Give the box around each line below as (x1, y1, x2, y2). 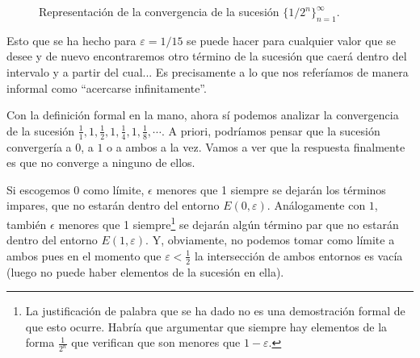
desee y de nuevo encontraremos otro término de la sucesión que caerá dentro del (6, 48, 407, 65)
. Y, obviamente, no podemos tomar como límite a (145, 231, 395, 248)
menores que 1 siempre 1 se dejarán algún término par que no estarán (58, 213, 399, 232)
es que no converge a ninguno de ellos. (6, 154, 195, 171)
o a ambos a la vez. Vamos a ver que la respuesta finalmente (107, 138, 405, 155)
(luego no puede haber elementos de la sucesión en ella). (6, 263, 284, 280)
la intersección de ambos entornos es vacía (194, 247, 403, 264)
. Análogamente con (267, 197, 366, 214)
